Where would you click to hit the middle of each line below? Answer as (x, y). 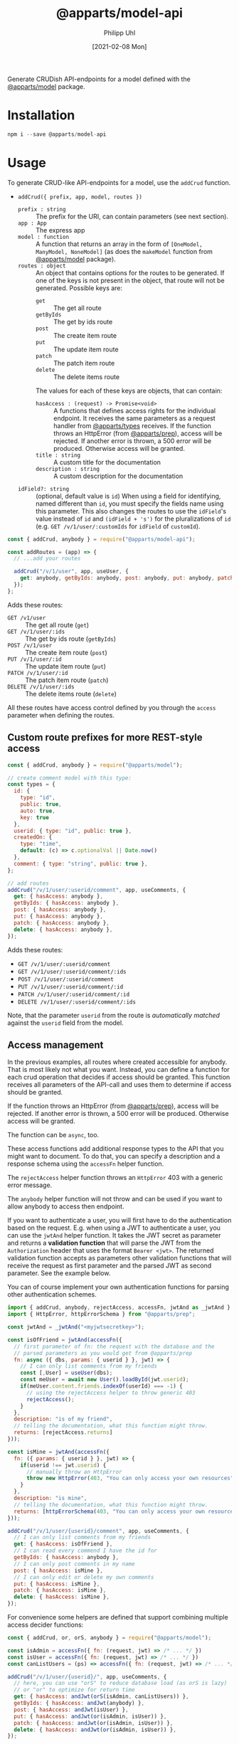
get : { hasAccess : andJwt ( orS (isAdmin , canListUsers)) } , (102, 1697)
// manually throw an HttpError (74, 1472)
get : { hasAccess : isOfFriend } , (63, 1544)
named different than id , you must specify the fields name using (129, 504)
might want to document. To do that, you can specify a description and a (114, 1157)
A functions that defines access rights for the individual (134, 410)
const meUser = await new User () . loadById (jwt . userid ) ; (105, 1380)
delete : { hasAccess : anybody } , (63, 930)
